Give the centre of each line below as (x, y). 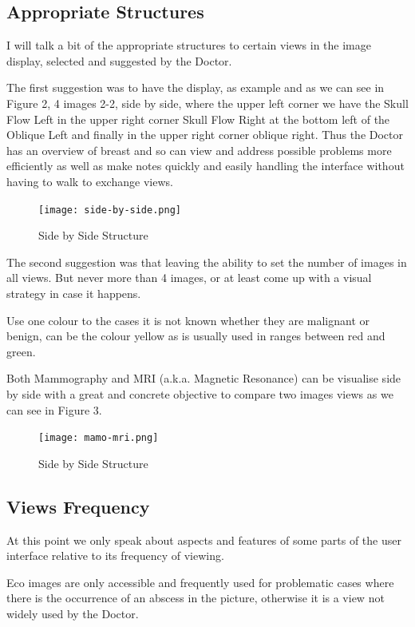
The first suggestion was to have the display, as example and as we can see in (196, 87)
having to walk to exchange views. (90, 181)
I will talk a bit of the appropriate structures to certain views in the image (189, 45)
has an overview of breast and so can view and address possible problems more (199, 150)
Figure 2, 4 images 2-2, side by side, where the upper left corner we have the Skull (207, 103)
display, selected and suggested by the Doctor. (119, 60)
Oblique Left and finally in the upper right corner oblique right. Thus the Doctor (205, 135)
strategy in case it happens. (74, 293)
